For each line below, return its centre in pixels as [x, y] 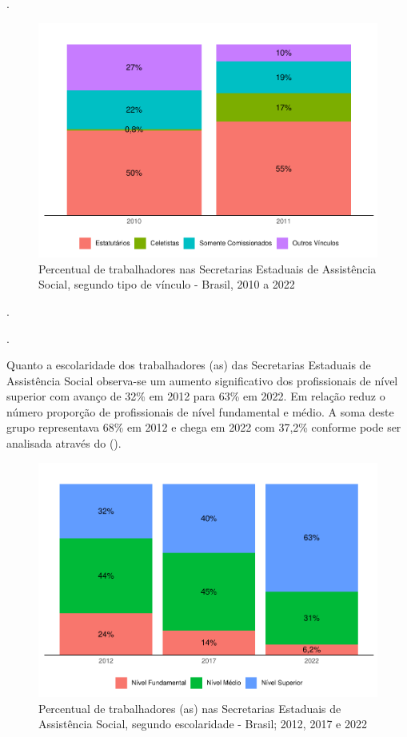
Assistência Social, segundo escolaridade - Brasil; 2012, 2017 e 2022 [203, 724]
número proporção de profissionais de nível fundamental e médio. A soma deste [200, 411]
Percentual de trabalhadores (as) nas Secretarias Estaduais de [190, 708]
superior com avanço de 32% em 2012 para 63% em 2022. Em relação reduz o [196, 396]
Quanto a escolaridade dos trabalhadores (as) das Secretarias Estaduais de [189, 365]
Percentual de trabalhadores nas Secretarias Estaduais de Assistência [207, 268]
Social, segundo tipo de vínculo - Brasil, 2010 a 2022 [167, 284]
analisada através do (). [64, 443]
